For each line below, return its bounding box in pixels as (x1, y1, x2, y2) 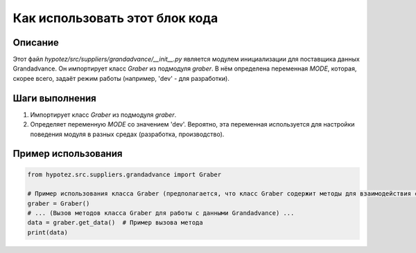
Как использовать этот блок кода (12, 10, 218, 26)
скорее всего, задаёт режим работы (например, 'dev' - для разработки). (12, 74, 230, 82)
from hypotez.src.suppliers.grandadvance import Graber (27, 170, 222, 178)
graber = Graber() (27, 199, 90, 207)
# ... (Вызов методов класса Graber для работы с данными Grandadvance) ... (27, 209, 295, 217)
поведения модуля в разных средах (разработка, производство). (30, 130, 225, 138)
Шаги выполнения (12, 92, 96, 104)
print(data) (27, 228, 69, 236)
